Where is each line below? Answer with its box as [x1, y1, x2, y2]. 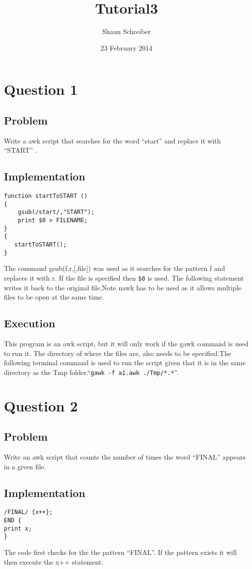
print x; [4, 525, 32, 532]
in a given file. [4, 461, 46, 471]
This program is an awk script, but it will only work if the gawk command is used [4, 338, 249, 348]
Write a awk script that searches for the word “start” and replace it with [4, 135, 221, 145]
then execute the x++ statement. [4, 556, 104, 567]
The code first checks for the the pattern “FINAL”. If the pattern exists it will [4, 547, 237, 557]
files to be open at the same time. [4, 292, 104, 302]
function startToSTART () [4, 193, 88, 200]
